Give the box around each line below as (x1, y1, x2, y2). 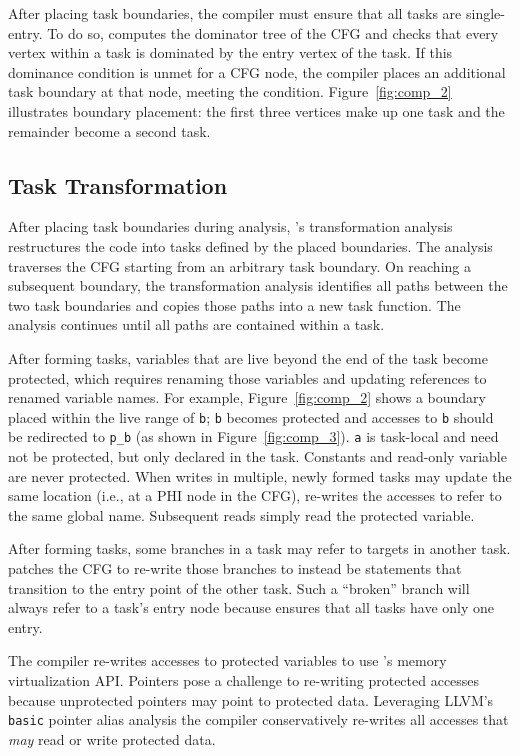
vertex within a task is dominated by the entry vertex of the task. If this (8, 42, 453, 63)
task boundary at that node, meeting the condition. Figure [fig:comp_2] (8, 81, 452, 102)
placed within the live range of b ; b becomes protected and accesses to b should (8, 406, 494, 427)
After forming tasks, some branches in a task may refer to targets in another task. (8, 538, 511, 559)
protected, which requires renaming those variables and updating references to (8, 367, 487, 388)
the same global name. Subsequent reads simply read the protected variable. (8, 504, 475, 525)
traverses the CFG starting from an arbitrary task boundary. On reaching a (8, 255, 471, 276)
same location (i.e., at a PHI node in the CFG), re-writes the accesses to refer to (8, 485, 502, 506)
